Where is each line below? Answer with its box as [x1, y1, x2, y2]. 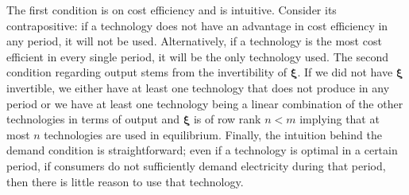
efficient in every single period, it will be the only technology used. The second [6, 48, 388, 64]
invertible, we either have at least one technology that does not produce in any [6, 79, 390, 96]
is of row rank [193, 111, 261, 127]
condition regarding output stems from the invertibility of [6, 64, 287, 80]
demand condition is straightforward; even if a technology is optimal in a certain [6, 142, 398, 158]
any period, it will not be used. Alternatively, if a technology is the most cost [6, 33, 382, 49]
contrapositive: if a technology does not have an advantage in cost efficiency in [6, 17, 388, 33]
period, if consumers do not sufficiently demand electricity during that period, [6, 157, 386, 174]
